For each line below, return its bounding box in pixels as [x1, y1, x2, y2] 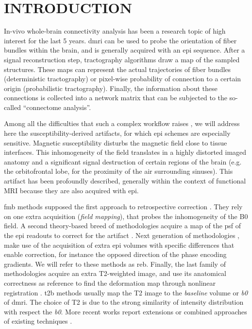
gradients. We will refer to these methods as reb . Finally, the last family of [4, 258, 226, 269]
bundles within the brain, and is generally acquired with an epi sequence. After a [4, 45, 245, 55]
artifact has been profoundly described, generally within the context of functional [4, 176, 246, 186]
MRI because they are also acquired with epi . [4, 185, 139, 195]
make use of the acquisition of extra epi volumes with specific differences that [4, 239, 235, 250]
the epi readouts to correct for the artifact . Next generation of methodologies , [4, 230, 239, 240]
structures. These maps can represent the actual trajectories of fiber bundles [4, 64, 231, 74]
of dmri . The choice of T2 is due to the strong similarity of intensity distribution [4, 297, 244, 307]
